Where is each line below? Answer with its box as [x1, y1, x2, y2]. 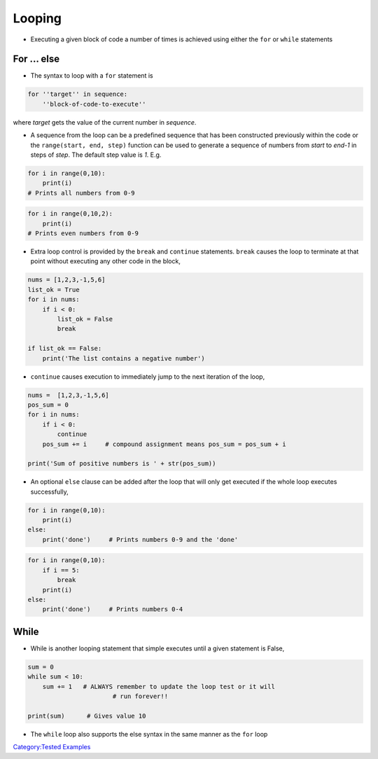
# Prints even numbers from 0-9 [27, 230, 139, 237]
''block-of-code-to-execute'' [42, 100, 146, 108]
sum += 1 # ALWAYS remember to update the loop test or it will [42, 683, 276, 690]
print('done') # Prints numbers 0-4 [42, 606, 183, 613]
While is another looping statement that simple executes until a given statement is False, [30, 644, 285, 653]
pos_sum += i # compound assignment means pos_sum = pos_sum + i [42, 440, 286, 448]
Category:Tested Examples [13, 743, 91, 751]
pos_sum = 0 [27, 401, 69, 409]
